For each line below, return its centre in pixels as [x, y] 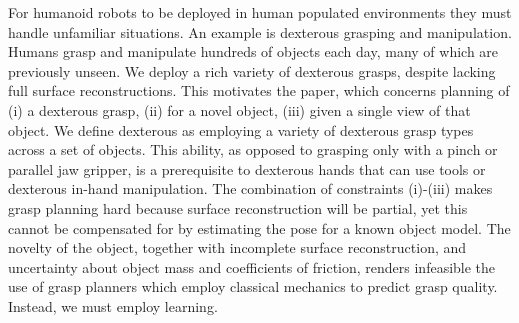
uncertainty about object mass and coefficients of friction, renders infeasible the [252, 266]
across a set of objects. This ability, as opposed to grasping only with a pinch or [253, 149]
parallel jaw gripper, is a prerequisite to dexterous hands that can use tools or [247, 168]
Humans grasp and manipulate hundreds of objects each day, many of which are [253, 51]
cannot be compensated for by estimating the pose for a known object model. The [259, 227]
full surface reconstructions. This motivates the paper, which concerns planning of [259, 90]
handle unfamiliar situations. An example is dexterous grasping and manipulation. [260, 31]
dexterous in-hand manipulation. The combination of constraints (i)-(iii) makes [250, 188]
